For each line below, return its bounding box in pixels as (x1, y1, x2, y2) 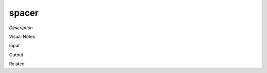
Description (9, 25, 33, 31)
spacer (9, 7, 39, 18)
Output (9, 52, 23, 58)
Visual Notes (9, 34, 35, 39)
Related (9, 61, 25, 67)
